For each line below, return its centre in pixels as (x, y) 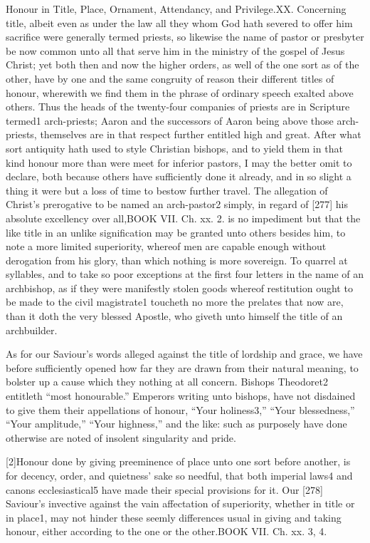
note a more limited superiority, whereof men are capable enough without (166, 246)
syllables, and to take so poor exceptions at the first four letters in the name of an (185, 274)
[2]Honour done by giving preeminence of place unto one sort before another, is (178, 461)
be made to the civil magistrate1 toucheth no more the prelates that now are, (175, 302)
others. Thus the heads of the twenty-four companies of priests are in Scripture (178, 107)
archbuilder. (32, 330)
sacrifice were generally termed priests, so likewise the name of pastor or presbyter (185, 37)
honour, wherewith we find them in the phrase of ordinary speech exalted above (180, 92)
